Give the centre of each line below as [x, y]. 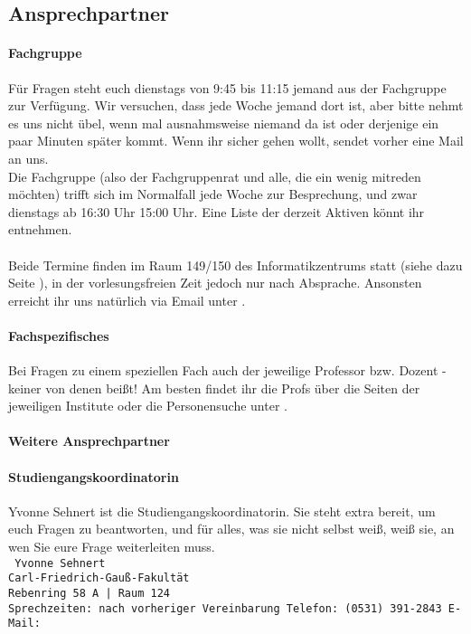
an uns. [28, 158]
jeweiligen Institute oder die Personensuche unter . [148, 406]
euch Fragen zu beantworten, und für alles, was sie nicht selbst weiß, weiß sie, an [231, 529]
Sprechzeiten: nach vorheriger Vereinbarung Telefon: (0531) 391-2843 [225, 608]
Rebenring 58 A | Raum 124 [89, 593]
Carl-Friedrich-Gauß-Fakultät [99, 578]
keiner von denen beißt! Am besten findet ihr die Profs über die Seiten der [214, 388]
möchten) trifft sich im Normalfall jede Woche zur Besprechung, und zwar [213, 194]
